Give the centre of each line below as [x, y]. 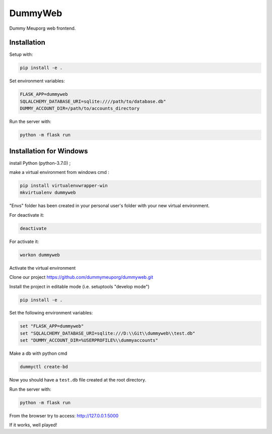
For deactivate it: [27, 215]
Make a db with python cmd [38, 353]
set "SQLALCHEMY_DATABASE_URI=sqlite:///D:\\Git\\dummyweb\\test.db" [108, 333]
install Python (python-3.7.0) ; [40, 163]
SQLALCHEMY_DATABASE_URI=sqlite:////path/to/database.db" [93, 101]
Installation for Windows [49, 151]
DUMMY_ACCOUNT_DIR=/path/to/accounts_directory [80, 109]
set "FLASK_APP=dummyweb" [52, 326]
